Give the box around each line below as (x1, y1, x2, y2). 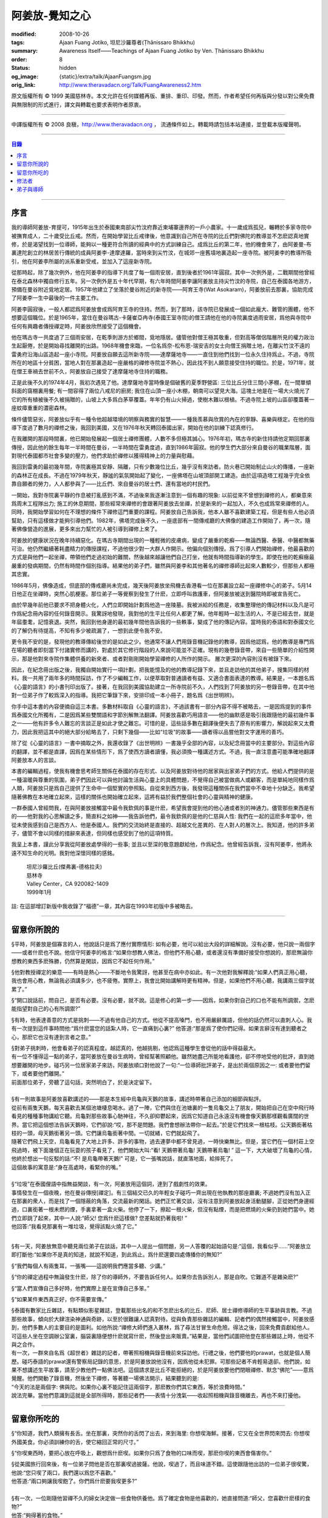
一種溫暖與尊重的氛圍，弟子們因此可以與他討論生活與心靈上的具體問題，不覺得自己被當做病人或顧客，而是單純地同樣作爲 (11, 776, 315, 783)
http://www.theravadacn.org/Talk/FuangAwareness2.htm (59, 81, 202, 88)
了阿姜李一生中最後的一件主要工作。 (11, 294, 102, 302)
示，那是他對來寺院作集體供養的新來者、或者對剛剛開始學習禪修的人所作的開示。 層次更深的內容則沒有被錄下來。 (11, 655, 295, 662)
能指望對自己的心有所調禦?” (11, 1005, 81, 1012)
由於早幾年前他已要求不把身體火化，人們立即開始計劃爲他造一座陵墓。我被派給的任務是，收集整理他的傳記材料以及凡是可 (11, 601, 315, 608)
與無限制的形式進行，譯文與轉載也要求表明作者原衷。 (11, 101, 145, 108)
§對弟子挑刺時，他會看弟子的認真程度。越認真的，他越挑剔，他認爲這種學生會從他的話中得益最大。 (11, 1044, 259, 1052)
